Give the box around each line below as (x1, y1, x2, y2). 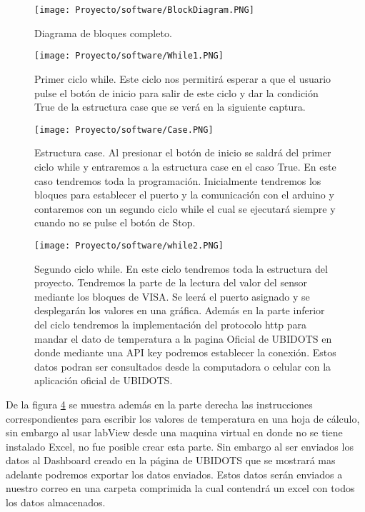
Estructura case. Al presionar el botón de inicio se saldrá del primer (34, 145, 331, 160)
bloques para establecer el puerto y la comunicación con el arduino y (34, 187, 334, 202)
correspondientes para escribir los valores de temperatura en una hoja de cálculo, (6, 411, 360, 426)
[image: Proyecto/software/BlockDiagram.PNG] (34, 5, 254, 15)
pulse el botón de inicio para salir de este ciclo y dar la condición (34, 85, 319, 100)
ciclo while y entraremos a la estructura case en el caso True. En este (34, 159, 336, 174)
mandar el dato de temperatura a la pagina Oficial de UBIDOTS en (34, 331, 332, 346)
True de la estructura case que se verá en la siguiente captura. (34, 99, 306, 114)
